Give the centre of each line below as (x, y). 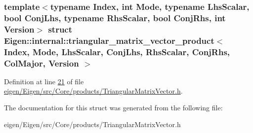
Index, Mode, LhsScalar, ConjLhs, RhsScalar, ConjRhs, (117, 51)
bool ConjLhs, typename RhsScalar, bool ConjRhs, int (115, 17)
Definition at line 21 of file (44, 81)
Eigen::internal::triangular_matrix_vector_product (109, 40)
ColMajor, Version (42, 63)
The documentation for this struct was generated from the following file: (113, 108)
